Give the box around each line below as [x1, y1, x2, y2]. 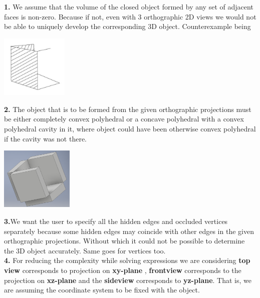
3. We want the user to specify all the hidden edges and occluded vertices [4, 216, 228, 226]
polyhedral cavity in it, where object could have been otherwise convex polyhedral [4, 123, 256, 133]
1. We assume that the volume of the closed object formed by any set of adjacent [4, 1, 253, 11]
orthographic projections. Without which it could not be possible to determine [4, 235, 245, 246]
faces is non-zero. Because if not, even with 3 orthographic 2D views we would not [4, 11, 256, 21]
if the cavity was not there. [4, 133, 87, 143]
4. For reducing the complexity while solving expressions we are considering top [4, 255, 250, 265]
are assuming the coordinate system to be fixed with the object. [4, 284, 200, 295]
